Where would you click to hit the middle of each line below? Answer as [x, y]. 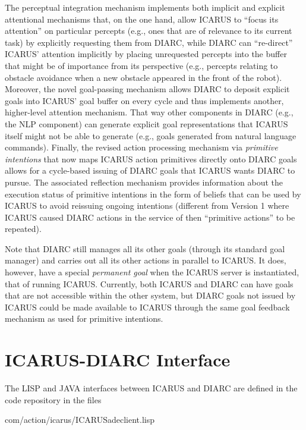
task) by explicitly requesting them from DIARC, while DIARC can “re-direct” [149, 42]
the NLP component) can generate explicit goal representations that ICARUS [146, 123]
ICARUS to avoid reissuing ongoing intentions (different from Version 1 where [147, 205]
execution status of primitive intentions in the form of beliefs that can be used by [153, 194]
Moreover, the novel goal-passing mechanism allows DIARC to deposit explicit [147, 89]
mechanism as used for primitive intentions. [84, 318]
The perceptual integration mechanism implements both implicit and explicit [145, 7]
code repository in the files [53, 399]
